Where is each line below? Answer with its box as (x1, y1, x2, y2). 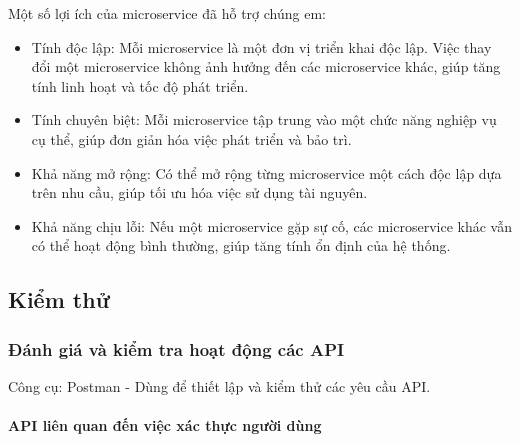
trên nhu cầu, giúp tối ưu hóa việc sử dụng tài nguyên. (31, 182, 368, 203)
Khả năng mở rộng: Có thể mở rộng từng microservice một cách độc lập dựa (31, 162, 502, 183)
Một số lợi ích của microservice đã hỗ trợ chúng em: (8, 3, 326, 23)
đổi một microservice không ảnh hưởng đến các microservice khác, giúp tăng (31, 56, 501, 77)
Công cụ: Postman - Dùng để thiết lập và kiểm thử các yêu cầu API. (8, 375, 431, 396)
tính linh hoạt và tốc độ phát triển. (31, 75, 249, 96)
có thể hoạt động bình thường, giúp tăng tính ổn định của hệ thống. (31, 235, 451, 256)
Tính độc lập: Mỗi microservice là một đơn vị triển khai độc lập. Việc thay (31, 36, 492, 57)
